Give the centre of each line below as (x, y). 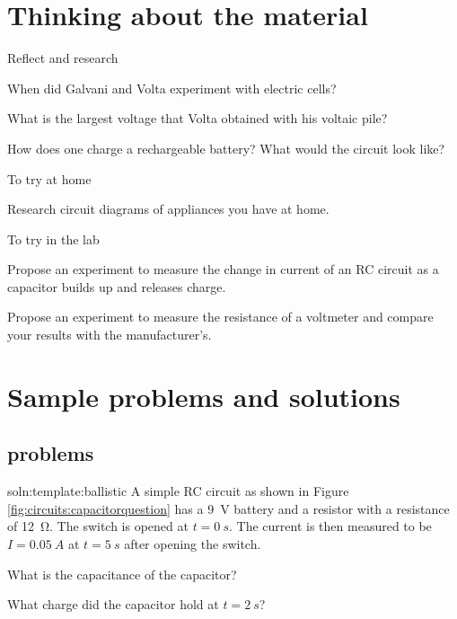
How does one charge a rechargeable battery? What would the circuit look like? (226, 148)
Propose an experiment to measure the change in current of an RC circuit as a (223, 269)
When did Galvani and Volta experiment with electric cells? (172, 88)
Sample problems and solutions (204, 396)
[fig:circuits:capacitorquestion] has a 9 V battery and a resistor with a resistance (228, 508)
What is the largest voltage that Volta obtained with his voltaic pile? (198, 118)
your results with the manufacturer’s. (110, 335)
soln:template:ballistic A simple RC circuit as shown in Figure (178, 491)
